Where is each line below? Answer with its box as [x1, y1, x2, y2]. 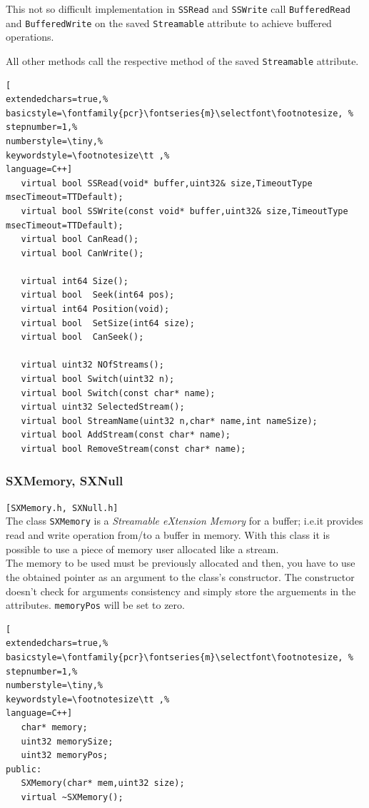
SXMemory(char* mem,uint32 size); [21, 778, 185, 789]
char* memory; [21, 722, 88, 732]
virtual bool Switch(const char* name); [21, 388, 216, 398]
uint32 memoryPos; [21, 750, 108, 761]
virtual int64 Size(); [21, 276, 128, 286]
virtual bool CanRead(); [21, 234, 139, 245]
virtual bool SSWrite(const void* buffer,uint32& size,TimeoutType [21, 206, 348, 216]
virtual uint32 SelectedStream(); [21, 402, 185, 413]
